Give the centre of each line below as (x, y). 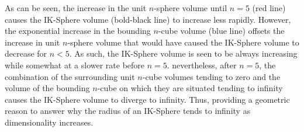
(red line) (269, 8)
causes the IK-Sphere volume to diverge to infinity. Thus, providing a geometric (147, 99)
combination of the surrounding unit (70, 76)
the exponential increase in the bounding (78, 31)
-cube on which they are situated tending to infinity (190, 88)
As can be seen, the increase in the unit (76, 8)
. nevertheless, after (202, 65)
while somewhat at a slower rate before (75, 65)
